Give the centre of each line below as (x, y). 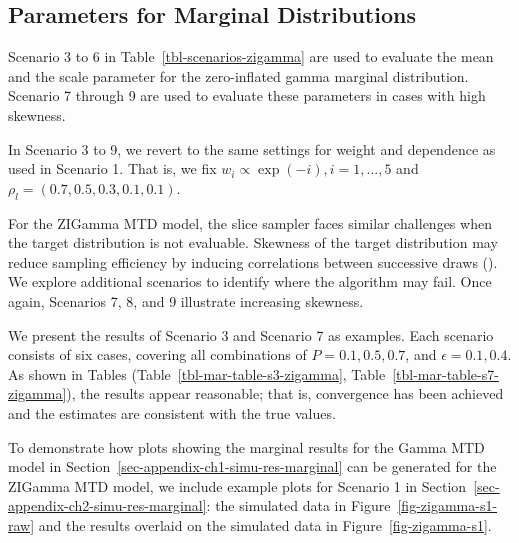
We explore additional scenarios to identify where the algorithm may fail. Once (250, 281)
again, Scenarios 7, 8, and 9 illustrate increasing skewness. (186, 300)
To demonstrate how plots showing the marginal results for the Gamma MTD (246, 446)
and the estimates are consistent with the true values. (172, 412)
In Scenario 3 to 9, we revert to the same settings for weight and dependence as (252, 148)
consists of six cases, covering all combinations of (157, 354)
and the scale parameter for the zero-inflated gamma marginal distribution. (238, 75)
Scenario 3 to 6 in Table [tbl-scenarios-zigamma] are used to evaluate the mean (251, 56)
